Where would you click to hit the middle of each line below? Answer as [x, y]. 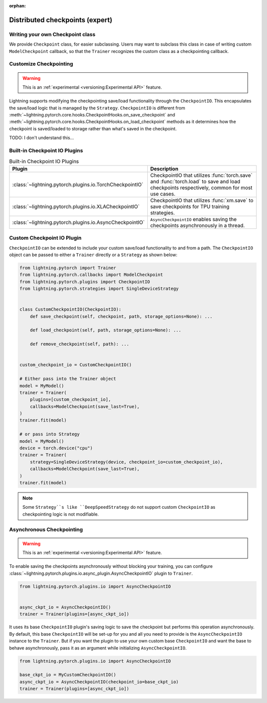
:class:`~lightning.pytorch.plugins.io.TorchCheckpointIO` [78, 184]
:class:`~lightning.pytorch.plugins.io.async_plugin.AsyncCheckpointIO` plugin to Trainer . [101, 573]
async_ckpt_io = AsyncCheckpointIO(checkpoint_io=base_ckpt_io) [99, 682]
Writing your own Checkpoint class [52, 34]
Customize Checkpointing [41, 64]
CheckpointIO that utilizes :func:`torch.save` [201, 175]
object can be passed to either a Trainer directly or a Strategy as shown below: [93, 255]
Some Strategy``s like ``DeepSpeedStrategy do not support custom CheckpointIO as [119, 507]
